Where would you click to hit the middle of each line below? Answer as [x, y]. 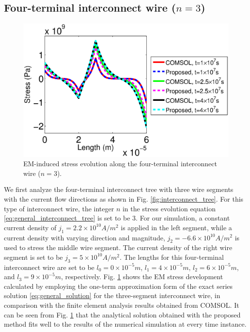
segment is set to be [33, 257]
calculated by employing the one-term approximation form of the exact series [118, 286]
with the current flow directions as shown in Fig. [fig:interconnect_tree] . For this [124, 198]
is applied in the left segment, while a [176, 227]
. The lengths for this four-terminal [172, 257]
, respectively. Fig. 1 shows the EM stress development [142, 277]
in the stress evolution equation [169, 208]
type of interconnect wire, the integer [59, 208]
